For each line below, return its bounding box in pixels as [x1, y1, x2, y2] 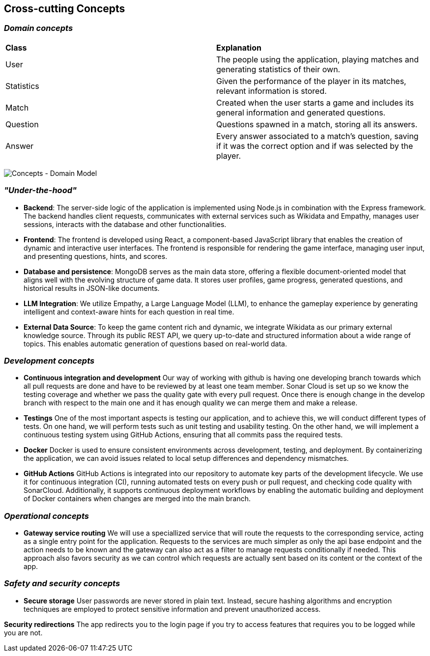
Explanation [216, 42, 261, 53]
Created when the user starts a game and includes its [216, 97, 414, 108]
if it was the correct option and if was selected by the [216, 141, 413, 151]
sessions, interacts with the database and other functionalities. [24, 220, 227, 228]
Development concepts [4, 355, 95, 366]
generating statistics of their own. [216, 64, 341, 74]
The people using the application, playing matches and [216, 54, 419, 64]
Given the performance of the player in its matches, [216, 76, 406, 86]
